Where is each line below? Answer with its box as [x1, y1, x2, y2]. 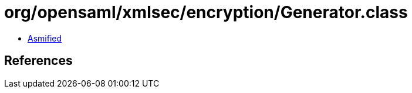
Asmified [28, 33, 62, 43]
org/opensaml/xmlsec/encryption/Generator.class [4, 2, 408, 22]
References [4, 53, 73, 68]
